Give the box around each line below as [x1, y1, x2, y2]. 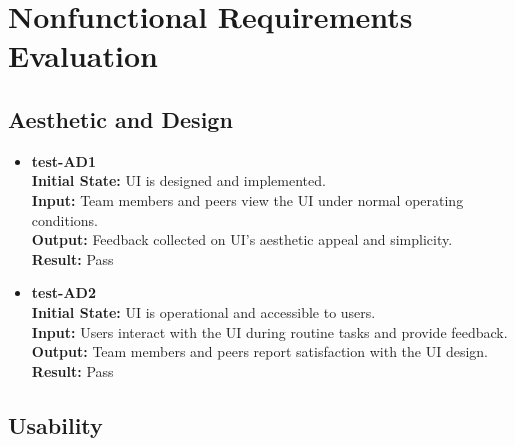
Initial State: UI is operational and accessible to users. [31, 301, 376, 322]
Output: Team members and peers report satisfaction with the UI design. [31, 341, 489, 362]
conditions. [31, 209, 99, 230]
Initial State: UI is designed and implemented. [31, 170, 326, 191]
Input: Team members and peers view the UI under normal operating [31, 189, 464, 210]
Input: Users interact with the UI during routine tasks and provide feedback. [31, 321, 508, 342]
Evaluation [8, 35, 158, 76]
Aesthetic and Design [8, 103, 233, 134]
